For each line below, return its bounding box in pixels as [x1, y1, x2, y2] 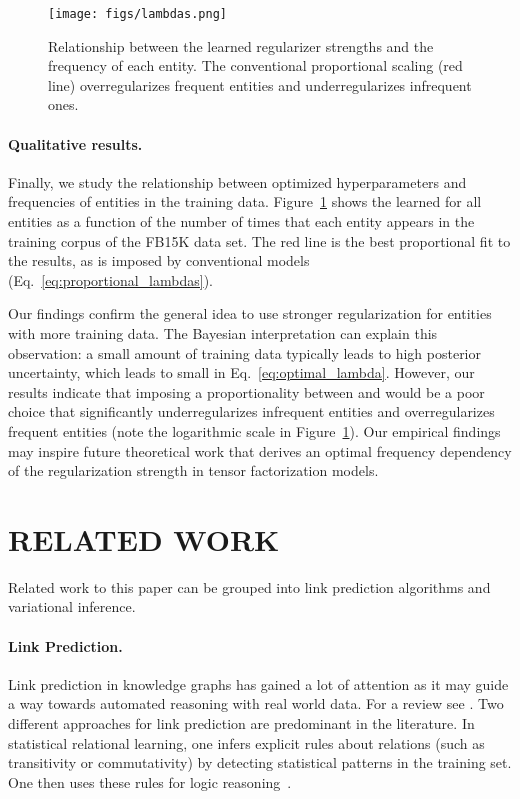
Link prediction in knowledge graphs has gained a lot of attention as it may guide [8, 673, 509, 694]
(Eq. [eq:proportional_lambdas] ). [8, 269, 213, 290]
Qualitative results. [8, 133, 143, 154]
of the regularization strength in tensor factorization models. [8, 460, 379, 481]
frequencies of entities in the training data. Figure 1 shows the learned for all [8, 191, 482, 212]
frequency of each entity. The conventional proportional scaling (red [48, 55, 463, 76]
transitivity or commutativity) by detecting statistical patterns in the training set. [8, 752, 512, 773]
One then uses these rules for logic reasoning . [8, 771, 292, 792]
